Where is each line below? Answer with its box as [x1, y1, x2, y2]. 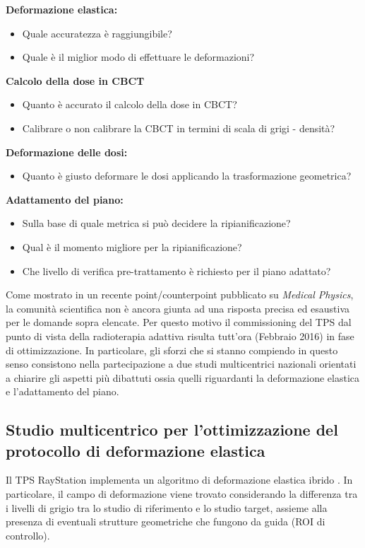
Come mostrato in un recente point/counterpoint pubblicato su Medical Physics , [6, 287, 354, 302]
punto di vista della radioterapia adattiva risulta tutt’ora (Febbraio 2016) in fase [6, 328, 354, 343]
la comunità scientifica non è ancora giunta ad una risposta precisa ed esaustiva [6, 301, 350, 315]
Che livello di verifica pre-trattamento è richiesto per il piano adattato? [22, 263, 331, 278]
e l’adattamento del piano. [6, 384, 119, 399]
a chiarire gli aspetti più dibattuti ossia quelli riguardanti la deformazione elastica [6, 370, 360, 385]
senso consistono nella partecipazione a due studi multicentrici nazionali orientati [6, 356, 357, 371]
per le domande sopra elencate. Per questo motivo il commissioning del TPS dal [6, 315, 352, 330]
